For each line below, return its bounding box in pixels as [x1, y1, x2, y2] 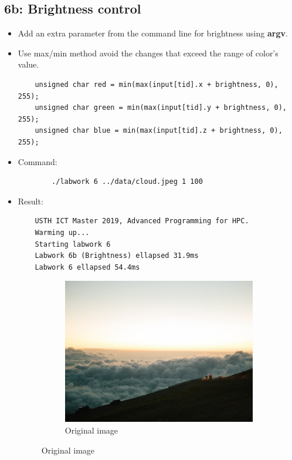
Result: [18, 194, 43, 207]
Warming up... [35, 228, 90, 237]
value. [18, 58, 39, 70]
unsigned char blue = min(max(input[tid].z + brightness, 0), [35, 126, 283, 135]
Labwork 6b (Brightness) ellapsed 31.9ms [35, 251, 199, 260]
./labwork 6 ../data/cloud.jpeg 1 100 [52, 177, 203, 186]
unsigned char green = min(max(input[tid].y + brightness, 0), [35, 103, 287, 112]
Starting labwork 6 [35, 240, 111, 249]
